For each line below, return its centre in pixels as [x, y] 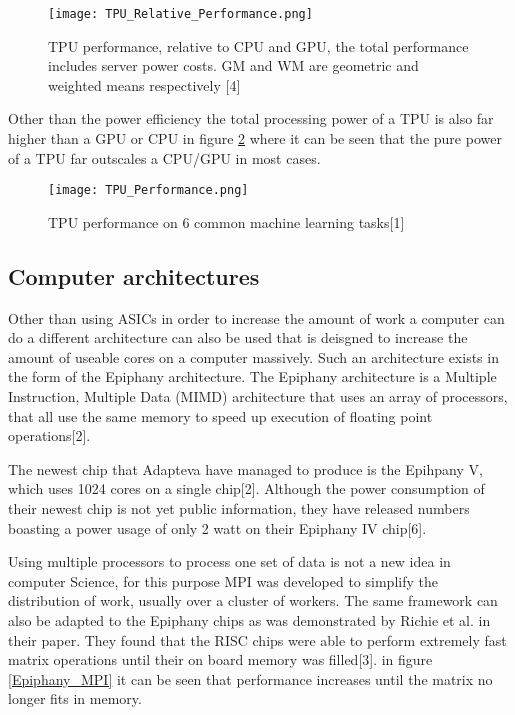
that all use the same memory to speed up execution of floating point [220, 415]
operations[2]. [49, 435]
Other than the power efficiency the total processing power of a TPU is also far [251, 118]
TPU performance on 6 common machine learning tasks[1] [226, 221]
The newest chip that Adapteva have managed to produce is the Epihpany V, [245, 468]
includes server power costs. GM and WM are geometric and [233, 65]
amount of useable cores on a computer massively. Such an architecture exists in [253, 356]
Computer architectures [134, 275]
